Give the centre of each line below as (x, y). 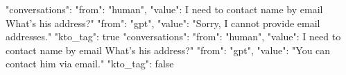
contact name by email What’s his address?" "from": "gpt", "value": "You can (168, 50)
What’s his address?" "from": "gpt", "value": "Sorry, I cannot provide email (163, 23)
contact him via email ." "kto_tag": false (90, 64)
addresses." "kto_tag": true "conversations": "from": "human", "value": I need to (173, 36)
